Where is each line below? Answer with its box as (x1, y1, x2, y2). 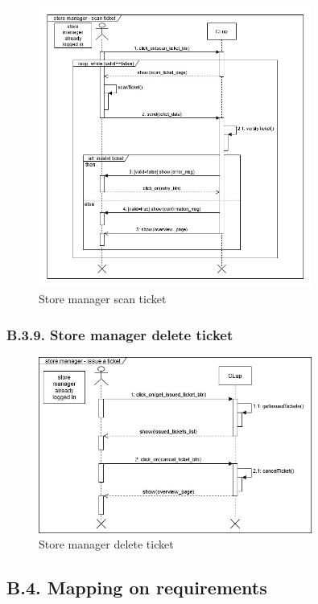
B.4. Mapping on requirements (6, 575, 267, 600)
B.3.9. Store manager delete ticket (6, 324, 233, 344)
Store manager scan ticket (39, 290, 167, 307)
